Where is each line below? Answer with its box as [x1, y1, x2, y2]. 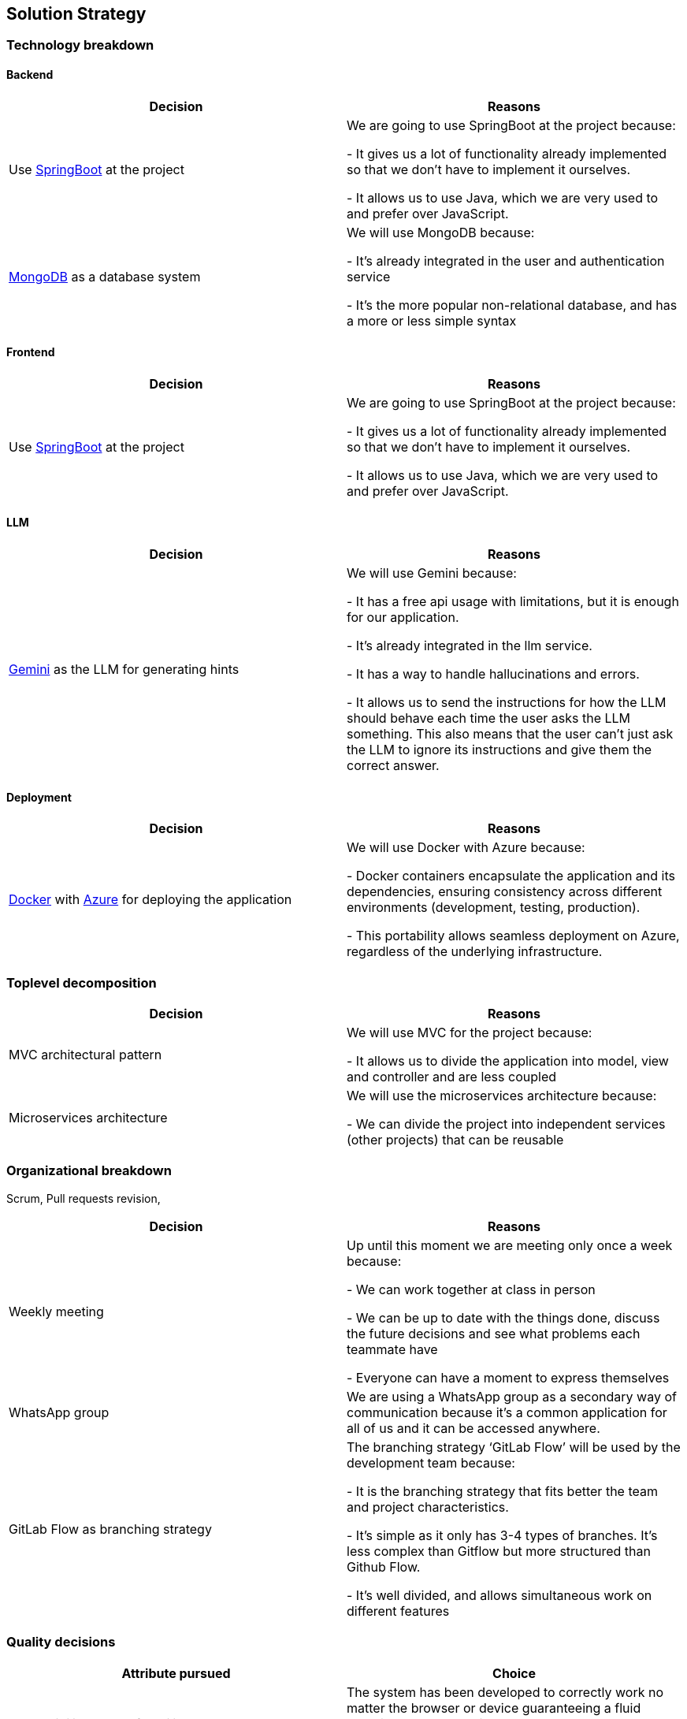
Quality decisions [6, 1634, 116, 1650]
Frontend [6, 345, 55, 359]
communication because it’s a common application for [347, 1404, 667, 1420]
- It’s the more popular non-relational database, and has [347, 296, 678, 313]
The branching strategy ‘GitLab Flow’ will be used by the [347, 1438, 681, 1455]
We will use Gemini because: [347, 565, 517, 582]
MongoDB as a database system [9, 268, 201, 285]
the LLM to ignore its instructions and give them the [347, 742, 652, 758]
